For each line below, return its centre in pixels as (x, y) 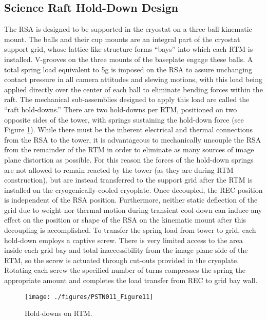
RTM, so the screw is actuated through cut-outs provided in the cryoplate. (122, 260)
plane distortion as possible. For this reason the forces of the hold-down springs (129, 159)
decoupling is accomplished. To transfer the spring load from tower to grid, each (130, 230)
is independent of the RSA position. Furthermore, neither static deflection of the (131, 200)
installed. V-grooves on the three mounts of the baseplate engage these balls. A (129, 59)
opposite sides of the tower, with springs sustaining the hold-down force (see (124, 119)
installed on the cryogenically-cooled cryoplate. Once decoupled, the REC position (133, 189)
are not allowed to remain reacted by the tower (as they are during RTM (119, 169)
